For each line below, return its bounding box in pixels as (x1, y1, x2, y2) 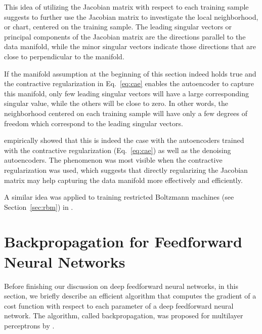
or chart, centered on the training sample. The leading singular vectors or (4, 21, 232, 32)
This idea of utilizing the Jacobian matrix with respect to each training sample (4, 2, 249, 12)
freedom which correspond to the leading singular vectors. (4, 118, 183, 128)
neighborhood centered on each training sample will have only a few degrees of (4, 107, 247, 118)
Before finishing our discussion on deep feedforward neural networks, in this (4, 280, 238, 291)
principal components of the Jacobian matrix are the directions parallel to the (4, 31, 246, 42)
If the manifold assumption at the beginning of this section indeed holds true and (4, 68, 256, 79)
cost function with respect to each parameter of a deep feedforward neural (4, 300, 234, 311)
